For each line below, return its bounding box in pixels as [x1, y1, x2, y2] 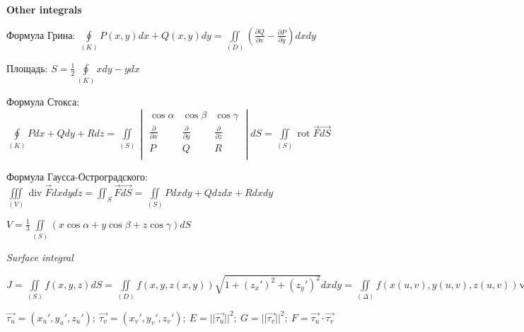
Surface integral [6, 249, 74, 264]
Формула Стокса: [6, 94, 79, 109]
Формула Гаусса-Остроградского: [6, 168, 148, 183]
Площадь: [6, 60, 48, 75]
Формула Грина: [6, 27, 76, 42]
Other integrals [6, 2, 82, 16]
